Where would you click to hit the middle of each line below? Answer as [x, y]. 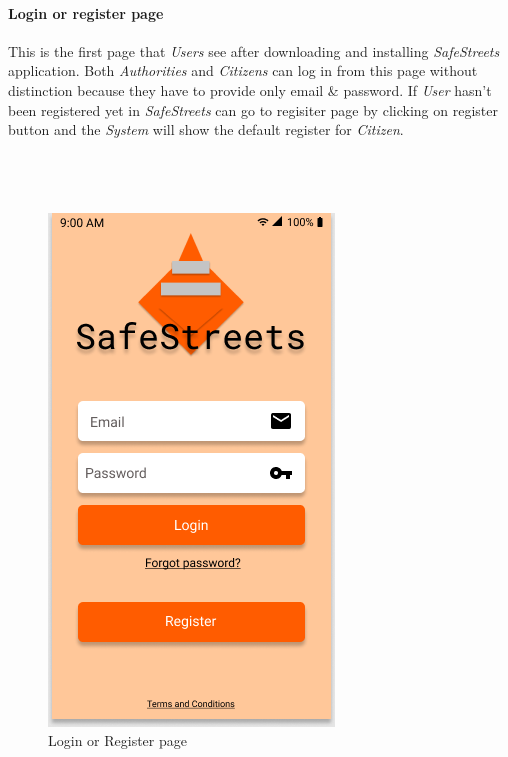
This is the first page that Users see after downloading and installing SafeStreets [254, 50]
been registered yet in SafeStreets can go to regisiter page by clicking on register [253, 109]
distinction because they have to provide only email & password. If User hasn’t [250, 89]
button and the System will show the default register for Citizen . [206, 129]
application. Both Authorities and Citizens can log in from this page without [243, 70]
